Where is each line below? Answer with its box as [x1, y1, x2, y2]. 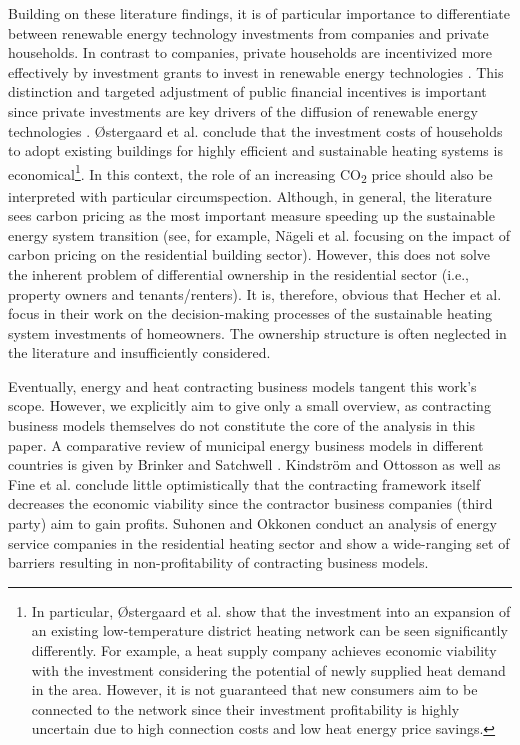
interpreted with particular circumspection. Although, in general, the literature [8, 185, 492, 206]
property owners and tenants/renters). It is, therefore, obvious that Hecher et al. [8, 283, 502, 304]
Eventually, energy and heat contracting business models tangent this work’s [8, 375, 477, 396]
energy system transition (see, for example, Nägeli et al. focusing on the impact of [8, 224, 511, 245]
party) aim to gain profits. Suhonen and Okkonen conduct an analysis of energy [8, 513, 497, 534]
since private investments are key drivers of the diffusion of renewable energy [8, 100, 478, 121]
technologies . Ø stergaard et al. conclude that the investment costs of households [8, 120, 503, 141]
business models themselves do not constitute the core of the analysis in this [8, 415, 476, 436]
